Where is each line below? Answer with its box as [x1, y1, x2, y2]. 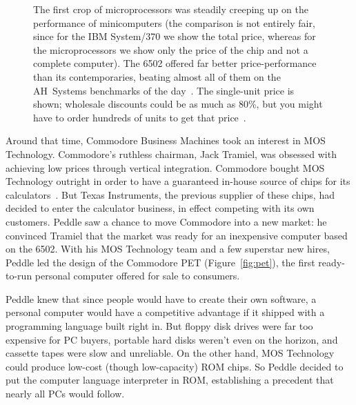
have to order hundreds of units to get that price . [33, 110, 246, 124]
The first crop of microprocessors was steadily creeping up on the [33, 2, 308, 16]
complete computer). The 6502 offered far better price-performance [33, 56, 317, 70]
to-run [6, 268, 32, 283]
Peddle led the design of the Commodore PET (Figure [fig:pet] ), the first [6, 255, 315, 269]
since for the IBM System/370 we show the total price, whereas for [33, 29, 316, 43]
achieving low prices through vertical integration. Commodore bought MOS [6, 160, 325, 175]
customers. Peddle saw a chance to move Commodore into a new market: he [6, 214, 327, 228]
